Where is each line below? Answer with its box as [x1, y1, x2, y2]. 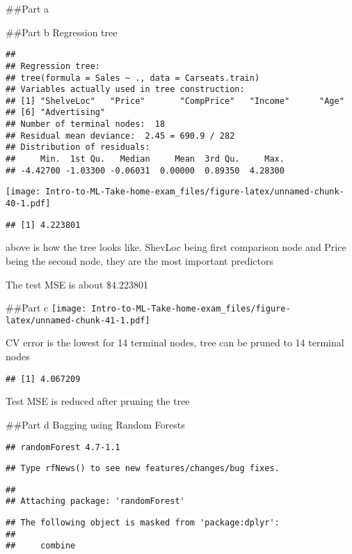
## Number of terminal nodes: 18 [6, 119, 166, 130]
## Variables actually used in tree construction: [6, 84, 245, 95]
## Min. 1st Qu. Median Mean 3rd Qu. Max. [6, 154, 285, 164]
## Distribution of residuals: [6, 142, 150, 153]
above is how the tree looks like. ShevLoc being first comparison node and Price [6, 240, 346, 254]
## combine [6, 541, 76, 551]
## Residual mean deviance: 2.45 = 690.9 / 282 [6, 130, 235, 141]
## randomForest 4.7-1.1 [6, 442, 120, 452]
